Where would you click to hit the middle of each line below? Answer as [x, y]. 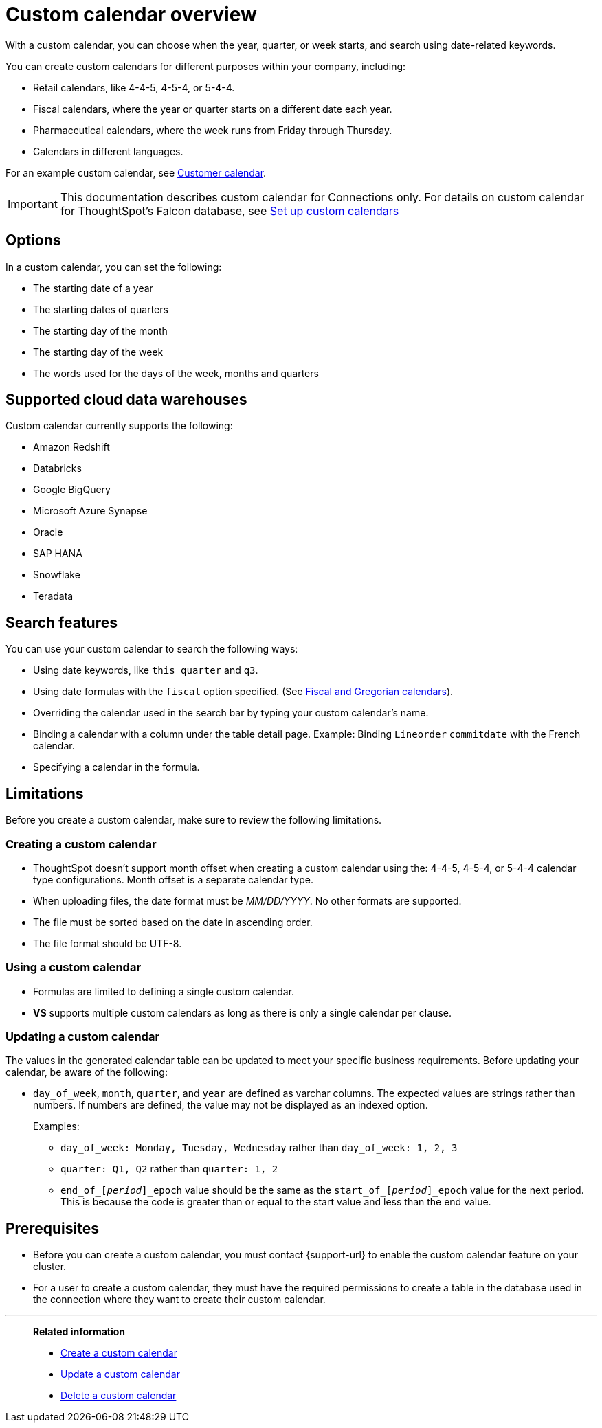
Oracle [48, 532]
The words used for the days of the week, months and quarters [176, 373]
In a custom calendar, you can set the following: [114, 267]
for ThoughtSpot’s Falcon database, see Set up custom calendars [230, 211]
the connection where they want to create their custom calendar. [179, 1300]
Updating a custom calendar [83, 1036]
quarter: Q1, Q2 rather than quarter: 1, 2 [169, 1169]
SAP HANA [58, 554]
